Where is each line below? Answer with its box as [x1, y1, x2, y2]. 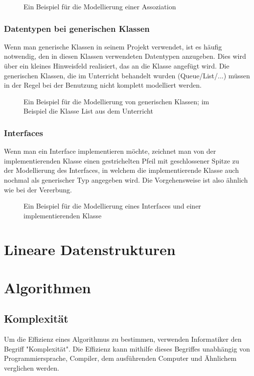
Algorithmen [4, 277, 91, 297]
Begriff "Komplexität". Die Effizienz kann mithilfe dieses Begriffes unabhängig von [4, 343, 250, 353]
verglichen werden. [4, 363, 59, 373]
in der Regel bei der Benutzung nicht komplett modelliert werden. [4, 80, 202, 90]
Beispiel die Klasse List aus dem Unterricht [23, 106, 153, 116]
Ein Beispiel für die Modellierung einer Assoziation [23, 1, 176, 11]
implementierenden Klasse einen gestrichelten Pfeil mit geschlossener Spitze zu [4, 155, 239, 165]
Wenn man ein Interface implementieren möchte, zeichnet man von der [4, 146, 216, 156]
